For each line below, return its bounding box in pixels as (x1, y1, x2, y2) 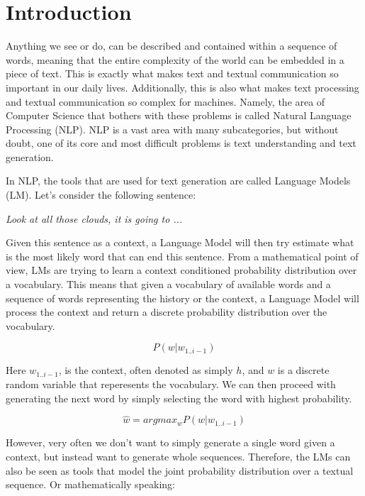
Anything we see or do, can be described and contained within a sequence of (6, 38, 337, 53)
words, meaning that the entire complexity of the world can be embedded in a (6, 52, 344, 67)
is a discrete (277, 363, 330, 377)
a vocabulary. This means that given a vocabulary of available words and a (6, 277, 331, 292)
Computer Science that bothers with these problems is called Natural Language (6, 108, 352, 123)
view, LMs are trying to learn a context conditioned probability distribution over (6, 263, 357, 277)
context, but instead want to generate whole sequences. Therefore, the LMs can (6, 449, 351, 463)
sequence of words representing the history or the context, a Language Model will (6, 290, 359, 305)
